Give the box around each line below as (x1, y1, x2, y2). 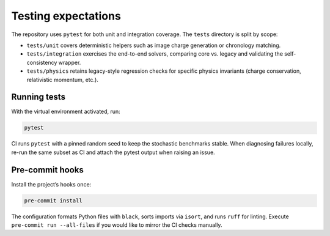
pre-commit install (24, 197, 82, 204)
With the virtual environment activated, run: (11, 108, 120, 116)
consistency (26, 59, 57, 66)
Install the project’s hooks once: (11, 180, 92, 188)
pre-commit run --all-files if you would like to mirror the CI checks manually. (11, 221, 222, 229)
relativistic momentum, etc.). (26, 76, 99, 83)
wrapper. (58, 59, 81, 66)
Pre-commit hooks (11, 164, 84, 175)
